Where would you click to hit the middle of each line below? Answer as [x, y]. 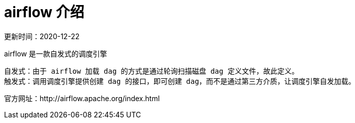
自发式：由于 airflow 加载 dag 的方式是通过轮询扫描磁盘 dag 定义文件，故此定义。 [152, 71]
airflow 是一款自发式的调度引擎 [56, 53]
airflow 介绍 [44, 12]
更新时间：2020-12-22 [42, 36]
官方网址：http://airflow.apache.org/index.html [82, 98]
